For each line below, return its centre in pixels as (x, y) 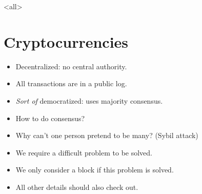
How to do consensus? (50, 118)
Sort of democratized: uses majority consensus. (89, 100)
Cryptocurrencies (66, 41)
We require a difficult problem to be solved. (84, 152)
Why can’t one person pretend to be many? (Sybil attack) (107, 135)
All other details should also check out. (77, 187)
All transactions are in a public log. (71, 83)
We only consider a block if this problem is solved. (95, 170)
